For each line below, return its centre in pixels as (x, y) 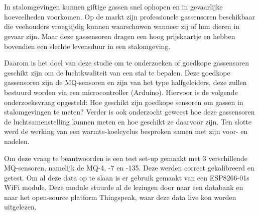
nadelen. (17, 141)
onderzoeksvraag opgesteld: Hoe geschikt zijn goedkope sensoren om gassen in (124, 102)
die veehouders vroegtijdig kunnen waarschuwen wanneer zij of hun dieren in (122, 26)
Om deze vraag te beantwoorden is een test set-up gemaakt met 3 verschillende (126, 158)
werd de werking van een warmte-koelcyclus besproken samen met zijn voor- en (126, 131)
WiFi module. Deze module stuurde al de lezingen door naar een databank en (124, 187)
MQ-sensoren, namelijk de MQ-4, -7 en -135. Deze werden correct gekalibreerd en (129, 168)
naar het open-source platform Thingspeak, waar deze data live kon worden (120, 197)
